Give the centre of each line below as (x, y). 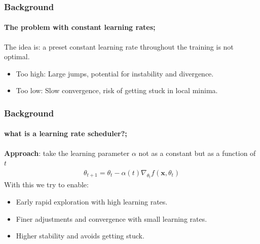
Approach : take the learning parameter (67, 153)
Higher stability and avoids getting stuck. (80, 236)
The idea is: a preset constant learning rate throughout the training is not (119, 46)
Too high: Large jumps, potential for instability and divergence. (115, 73)
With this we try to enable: (46, 185)
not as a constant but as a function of (197, 153)
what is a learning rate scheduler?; (66, 133)
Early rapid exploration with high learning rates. (92, 201)
